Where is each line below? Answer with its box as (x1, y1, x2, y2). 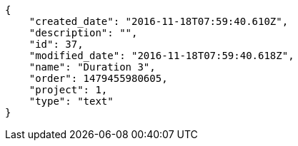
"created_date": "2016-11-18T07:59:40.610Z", (29, 16, 289, 27)
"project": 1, (29, 84, 108, 95)
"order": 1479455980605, (29, 73, 168, 84)
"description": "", (29, 27, 138, 38)
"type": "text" (29, 95, 114, 107)
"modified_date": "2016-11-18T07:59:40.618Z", (29, 50, 294, 61)
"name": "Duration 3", (29, 61, 156, 73)
